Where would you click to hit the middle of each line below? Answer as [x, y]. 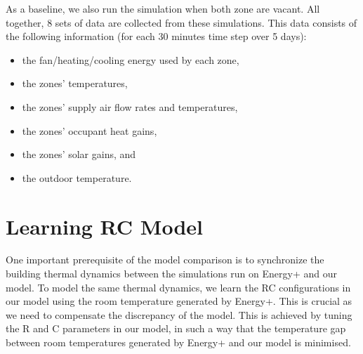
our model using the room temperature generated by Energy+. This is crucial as [179, 301]
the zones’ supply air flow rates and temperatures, [130, 106]
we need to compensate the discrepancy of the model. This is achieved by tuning [179, 314]
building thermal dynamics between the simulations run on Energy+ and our [171, 274]
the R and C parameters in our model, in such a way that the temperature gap [176, 328]
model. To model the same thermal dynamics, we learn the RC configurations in [178, 287]
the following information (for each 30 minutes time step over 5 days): [156, 36]
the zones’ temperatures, [75, 83]
